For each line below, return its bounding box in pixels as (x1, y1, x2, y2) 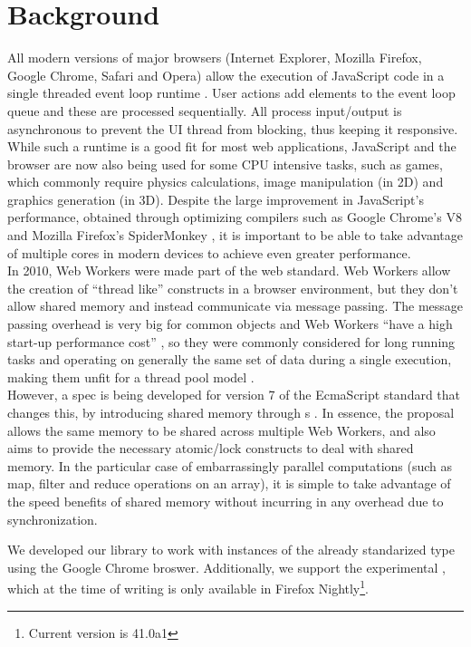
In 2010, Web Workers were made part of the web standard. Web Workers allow (7, 261, 451, 280)
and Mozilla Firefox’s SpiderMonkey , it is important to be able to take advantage (7, 226, 463, 245)
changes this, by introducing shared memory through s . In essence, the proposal (7, 403, 455, 421)
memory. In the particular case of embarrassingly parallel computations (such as (7, 456, 453, 475)
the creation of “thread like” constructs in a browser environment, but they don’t (7, 278, 458, 297)
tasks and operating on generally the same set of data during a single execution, (7, 350, 452, 369)
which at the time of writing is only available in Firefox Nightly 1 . (7, 576, 370, 597)
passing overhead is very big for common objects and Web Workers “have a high (7, 314, 453, 333)
